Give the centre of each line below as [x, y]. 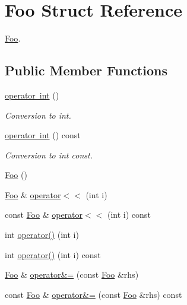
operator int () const [43, 135]
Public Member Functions [86, 70]
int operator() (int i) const [53, 254]
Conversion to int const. [49, 155]
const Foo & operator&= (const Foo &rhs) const [93, 294]
